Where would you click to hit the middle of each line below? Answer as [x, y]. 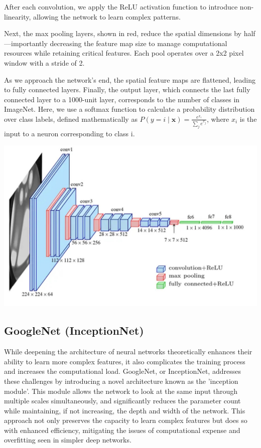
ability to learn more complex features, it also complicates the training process [125, 361]
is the [248, 119]
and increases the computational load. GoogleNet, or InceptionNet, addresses [122, 371]
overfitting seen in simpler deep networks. [68, 440]
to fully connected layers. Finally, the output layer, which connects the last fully [127, 89]
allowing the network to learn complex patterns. [107, 16]
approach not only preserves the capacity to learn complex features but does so [126, 420]
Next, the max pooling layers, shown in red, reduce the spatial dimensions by [123, 33]
